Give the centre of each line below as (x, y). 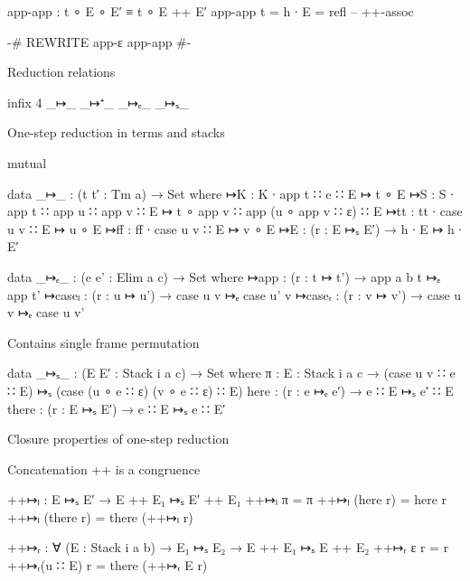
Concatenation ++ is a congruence (104, 469)
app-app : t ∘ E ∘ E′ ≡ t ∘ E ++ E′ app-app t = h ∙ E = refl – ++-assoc (211, 11)
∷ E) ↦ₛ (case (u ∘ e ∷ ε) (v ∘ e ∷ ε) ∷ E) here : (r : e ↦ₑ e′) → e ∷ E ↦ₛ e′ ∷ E (230, 390)
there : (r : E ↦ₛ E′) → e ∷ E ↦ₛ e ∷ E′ (117, 408)
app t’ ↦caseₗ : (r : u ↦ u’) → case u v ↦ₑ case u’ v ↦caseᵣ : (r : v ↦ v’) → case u (235, 294)
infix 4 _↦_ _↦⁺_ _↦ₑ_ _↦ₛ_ (98, 102)
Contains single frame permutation (103, 342)
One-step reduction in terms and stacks (116, 132)
